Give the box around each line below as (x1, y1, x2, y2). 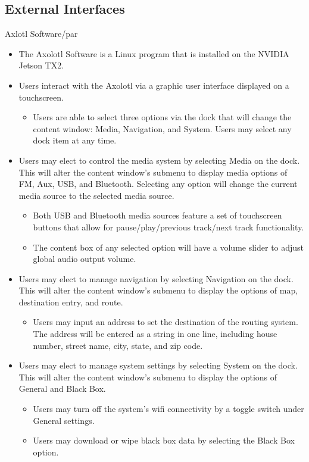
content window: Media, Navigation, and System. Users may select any (33, 122, 292, 135)
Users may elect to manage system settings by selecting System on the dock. (18, 359, 298, 372)
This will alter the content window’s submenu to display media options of (18, 166, 288, 178)
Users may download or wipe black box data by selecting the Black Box (33, 434, 295, 447)
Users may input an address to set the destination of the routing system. (33, 316, 298, 328)
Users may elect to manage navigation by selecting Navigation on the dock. (18, 272, 294, 285)
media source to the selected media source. (18, 189, 174, 201)
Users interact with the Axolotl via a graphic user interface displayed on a (18, 79, 289, 91)
